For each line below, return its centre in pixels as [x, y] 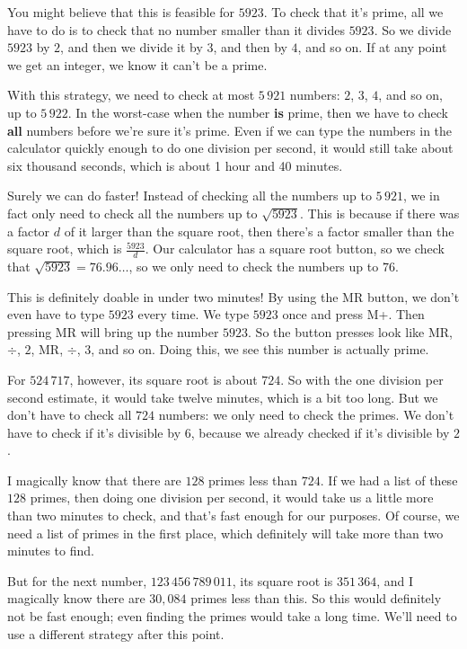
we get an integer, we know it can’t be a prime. [137, 64]
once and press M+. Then [353, 314]
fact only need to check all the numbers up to [132, 213]
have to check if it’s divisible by [94, 432]
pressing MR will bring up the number [113, 331]
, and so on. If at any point [372, 47]
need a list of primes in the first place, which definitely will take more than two [225, 533]
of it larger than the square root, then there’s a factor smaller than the [259, 231]
